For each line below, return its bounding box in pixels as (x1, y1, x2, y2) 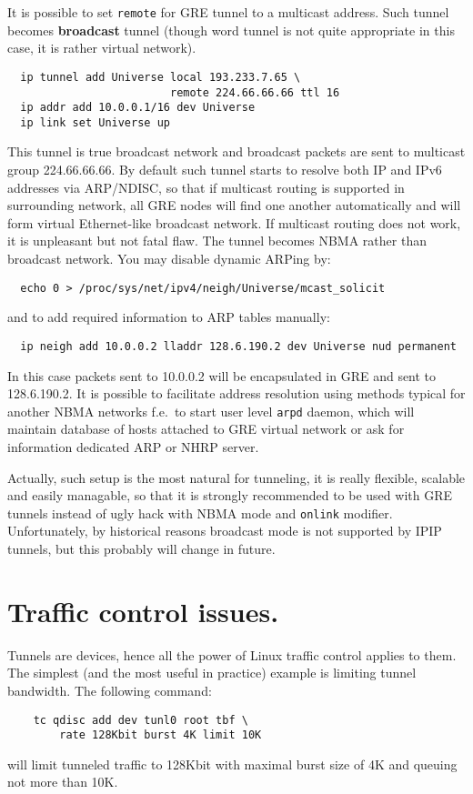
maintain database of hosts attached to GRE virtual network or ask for (7, 419, 405, 438)
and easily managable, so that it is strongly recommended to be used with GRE (7, 486, 452, 505)
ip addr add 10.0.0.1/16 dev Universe (20, 101, 256, 115)
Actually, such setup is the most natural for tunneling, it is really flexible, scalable (7, 467, 466, 487)
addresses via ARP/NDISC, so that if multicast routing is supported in (7, 177, 405, 196)
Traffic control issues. (7, 592, 279, 629)
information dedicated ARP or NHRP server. (7, 437, 259, 456)
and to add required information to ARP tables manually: (7, 307, 330, 327)
